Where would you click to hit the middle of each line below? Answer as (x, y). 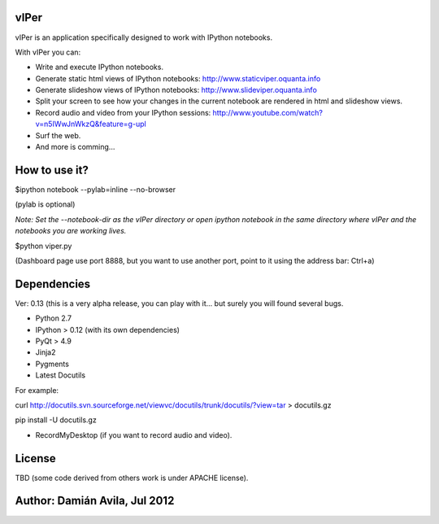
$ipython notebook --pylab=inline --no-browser (96, 189)
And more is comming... (75, 147)
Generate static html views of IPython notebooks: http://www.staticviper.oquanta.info (178, 78)
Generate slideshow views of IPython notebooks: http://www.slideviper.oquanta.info (176, 90)
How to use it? (52, 170)
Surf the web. (58, 135)
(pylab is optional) (45, 204)
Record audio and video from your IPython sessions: (123, 112)
